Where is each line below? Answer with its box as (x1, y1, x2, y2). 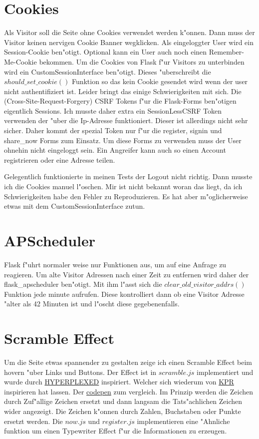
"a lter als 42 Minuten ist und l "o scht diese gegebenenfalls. (4, 298, 180, 309)
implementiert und (197, 366, 254, 377)
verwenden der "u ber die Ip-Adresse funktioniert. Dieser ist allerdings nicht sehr (4, 115, 248, 126)
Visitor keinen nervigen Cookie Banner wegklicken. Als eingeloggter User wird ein (4, 37, 254, 47)
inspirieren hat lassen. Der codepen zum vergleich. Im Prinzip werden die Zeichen (4, 386, 254, 396)
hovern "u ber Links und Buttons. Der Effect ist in (4, 366, 157, 377)
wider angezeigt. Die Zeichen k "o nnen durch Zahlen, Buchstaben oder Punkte (4, 406, 241, 416)
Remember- (209, 47, 244, 57)
